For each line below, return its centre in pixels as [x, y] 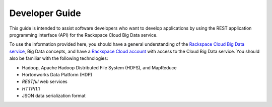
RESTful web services [45, 82]
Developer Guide [45, 13]
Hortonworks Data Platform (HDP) [57, 74]
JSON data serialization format [54, 96]
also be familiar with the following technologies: [59, 58]
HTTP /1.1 [31, 88]
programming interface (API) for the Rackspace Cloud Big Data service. [84, 35]
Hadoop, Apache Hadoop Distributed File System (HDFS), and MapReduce [99, 67]
